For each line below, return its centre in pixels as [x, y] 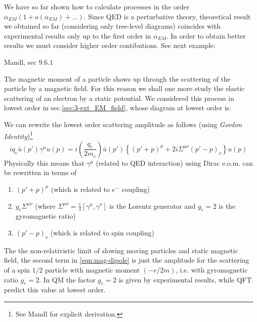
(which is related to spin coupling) [102, 232]
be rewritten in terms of [40, 172]
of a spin [17, 269]
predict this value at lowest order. [55, 290]
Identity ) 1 [19, 135]
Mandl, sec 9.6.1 [29, 62]
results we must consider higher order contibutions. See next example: [110, 45]
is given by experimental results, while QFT [185, 279]
